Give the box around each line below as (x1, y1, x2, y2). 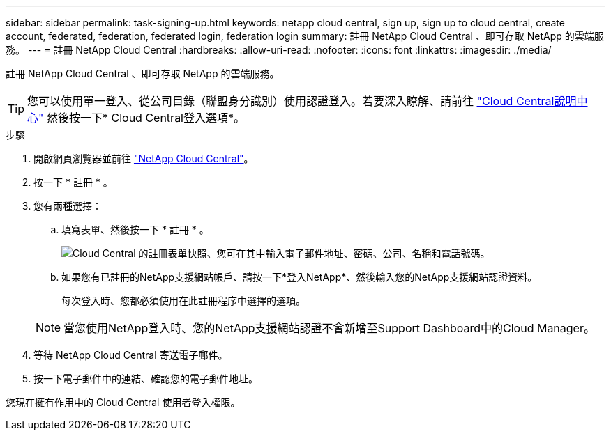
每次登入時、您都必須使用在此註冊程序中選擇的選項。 (61, 295, 305, 306)
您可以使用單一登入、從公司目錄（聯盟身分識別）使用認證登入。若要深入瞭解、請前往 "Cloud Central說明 (27, 94, 577, 108)
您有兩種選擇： (33, 200, 102, 212)
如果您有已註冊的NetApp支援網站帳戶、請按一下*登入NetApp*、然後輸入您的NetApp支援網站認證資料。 (61, 271, 538, 283)
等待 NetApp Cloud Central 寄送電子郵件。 (33, 349, 228, 361)
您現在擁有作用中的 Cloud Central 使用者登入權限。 (6, 396, 241, 408)
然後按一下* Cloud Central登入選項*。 (46, 111, 246, 125)
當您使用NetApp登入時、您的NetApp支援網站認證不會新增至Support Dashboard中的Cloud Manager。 (63, 321, 595, 335)
